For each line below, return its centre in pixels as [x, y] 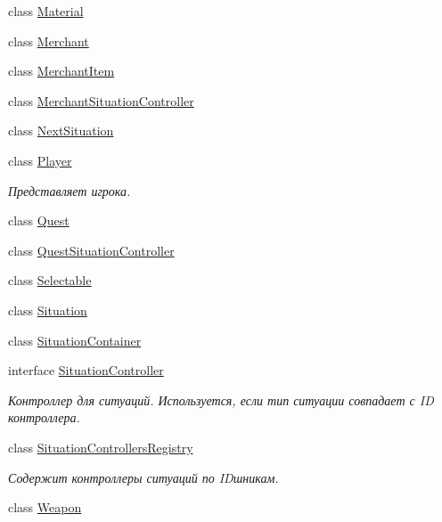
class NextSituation [61, 130]
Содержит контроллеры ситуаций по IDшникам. [143, 477]
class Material [46, 11]
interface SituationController [86, 370]
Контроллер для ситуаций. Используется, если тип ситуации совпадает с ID [221, 400]
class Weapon [45, 507]
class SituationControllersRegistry [101, 447]
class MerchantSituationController [101, 100]
